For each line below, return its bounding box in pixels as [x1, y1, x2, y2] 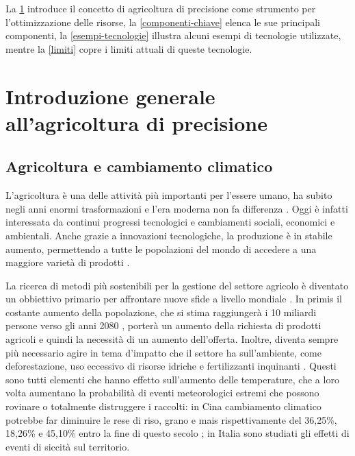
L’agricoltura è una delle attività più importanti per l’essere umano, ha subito [5, 188, 332, 202]
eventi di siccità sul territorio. [5, 439, 130, 453]
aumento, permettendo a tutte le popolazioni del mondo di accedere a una [5, 241, 317, 256]
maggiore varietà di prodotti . [5, 255, 130, 269]
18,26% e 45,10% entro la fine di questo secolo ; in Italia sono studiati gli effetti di [5, 426, 350, 440]
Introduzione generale [5, 82, 215, 110]
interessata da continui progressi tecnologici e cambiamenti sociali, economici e [5, 215, 335, 229]
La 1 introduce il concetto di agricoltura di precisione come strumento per [5, 1, 316, 15]
